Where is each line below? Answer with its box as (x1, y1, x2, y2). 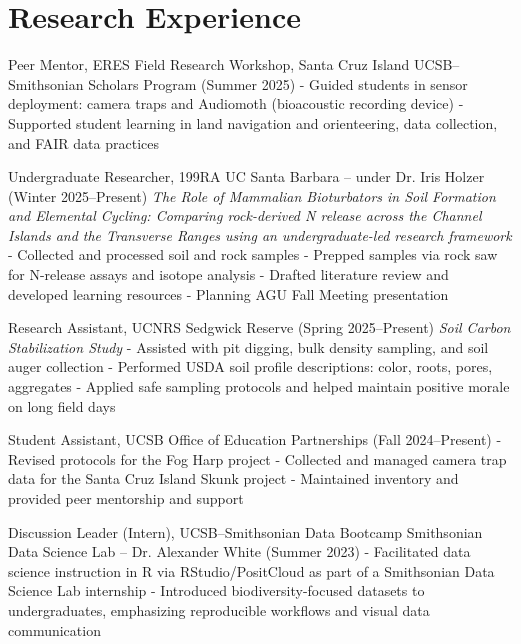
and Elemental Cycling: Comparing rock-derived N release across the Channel (8, 205, 482, 226)
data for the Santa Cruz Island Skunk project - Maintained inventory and (8, 468, 459, 489)
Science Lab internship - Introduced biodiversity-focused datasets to (8, 580, 425, 601)
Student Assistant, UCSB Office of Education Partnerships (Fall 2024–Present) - (8, 429, 502, 450)
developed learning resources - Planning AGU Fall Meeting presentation (8, 283, 449, 304)
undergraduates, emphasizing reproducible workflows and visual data (8, 599, 430, 620)
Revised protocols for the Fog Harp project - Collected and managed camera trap (8, 448, 507, 469)
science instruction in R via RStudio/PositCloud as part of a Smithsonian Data (8, 560, 495, 581)
